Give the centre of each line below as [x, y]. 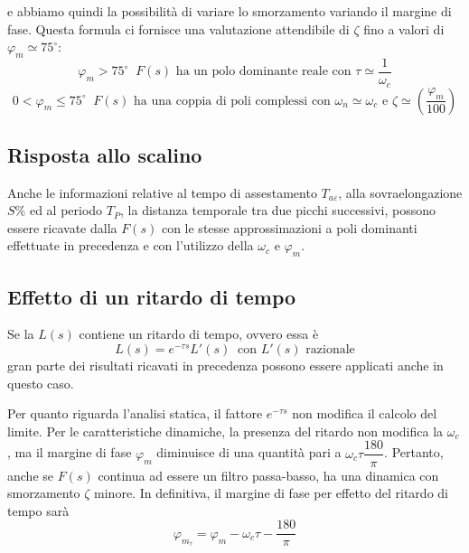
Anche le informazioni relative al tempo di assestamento [162, 192]
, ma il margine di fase [70, 452]
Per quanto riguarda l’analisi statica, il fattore [135, 413]
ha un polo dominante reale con [263, 72]
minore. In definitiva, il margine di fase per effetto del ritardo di [271, 493]
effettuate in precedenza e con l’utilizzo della [131, 245]
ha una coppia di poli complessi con [232, 101]
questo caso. [41, 383]
